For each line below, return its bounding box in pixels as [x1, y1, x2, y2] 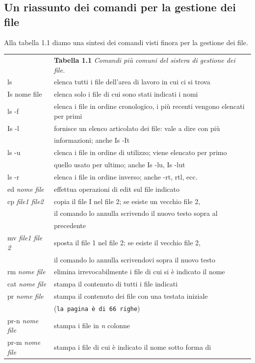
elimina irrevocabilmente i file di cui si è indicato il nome [54, 266, 225, 277]
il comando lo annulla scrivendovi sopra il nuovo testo [54, 254, 215, 264]
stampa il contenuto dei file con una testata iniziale [54, 291, 208, 301]
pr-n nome [7, 315, 39, 325]
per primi [54, 110, 82, 121]
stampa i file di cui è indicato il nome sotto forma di [54, 342, 211, 352]
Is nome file [7, 89, 42, 99]
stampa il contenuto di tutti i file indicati [54, 279, 178, 289]
